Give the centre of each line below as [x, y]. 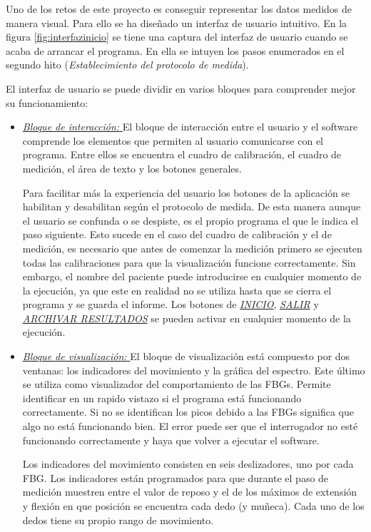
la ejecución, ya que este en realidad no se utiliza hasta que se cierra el [177, 290]
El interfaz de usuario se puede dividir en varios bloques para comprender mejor [181, 88]
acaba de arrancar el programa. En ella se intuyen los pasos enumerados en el [175, 50]
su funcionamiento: [47, 102]
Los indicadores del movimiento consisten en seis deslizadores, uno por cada [188, 464]
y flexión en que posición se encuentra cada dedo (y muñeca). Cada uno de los [193, 506]
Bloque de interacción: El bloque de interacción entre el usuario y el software [190, 127]
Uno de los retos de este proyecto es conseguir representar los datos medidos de [179, 9]
